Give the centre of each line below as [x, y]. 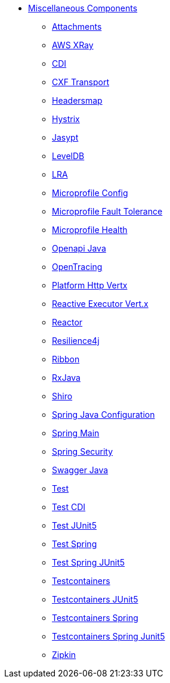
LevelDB [68, 156]
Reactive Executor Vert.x [100, 304]
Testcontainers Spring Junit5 [109, 636]
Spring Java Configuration [103, 415]
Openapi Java [79, 248]
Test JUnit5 [74, 525]
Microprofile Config [90, 193]
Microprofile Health [90, 230]
